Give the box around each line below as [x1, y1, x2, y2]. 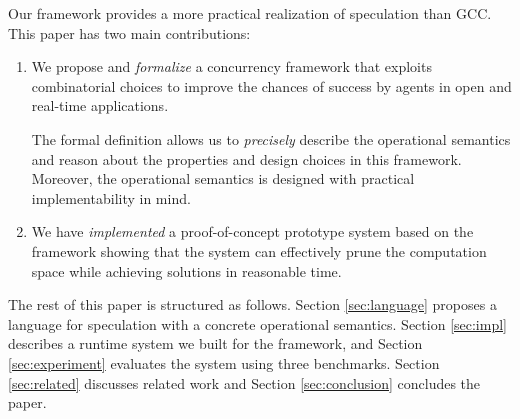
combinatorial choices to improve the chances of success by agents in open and [31, 75, 512, 96]
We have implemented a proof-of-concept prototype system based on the [31, 221, 474, 242]
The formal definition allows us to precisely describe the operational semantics [31, 128, 511, 149]
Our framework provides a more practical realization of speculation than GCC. [8, 3, 492, 23]
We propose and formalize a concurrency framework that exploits [31, 56, 432, 77]
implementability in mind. [31, 187, 191, 208]
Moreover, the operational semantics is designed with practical [31, 168, 415, 189]
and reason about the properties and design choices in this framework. [31, 148, 462, 169]
